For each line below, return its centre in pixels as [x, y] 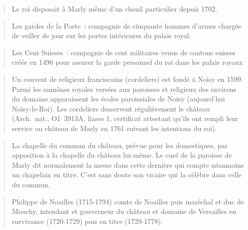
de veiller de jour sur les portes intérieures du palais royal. [101, 35]
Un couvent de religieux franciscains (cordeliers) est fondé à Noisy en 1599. [127, 79]
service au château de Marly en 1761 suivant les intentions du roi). [114, 128]
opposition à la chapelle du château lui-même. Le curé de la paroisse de [122, 155]
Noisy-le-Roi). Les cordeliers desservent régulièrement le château [111, 108]
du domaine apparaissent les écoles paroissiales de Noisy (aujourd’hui [118, 99]
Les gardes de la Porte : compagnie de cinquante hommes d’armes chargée [127, 25]
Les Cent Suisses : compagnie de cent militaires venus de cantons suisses [124, 52]
